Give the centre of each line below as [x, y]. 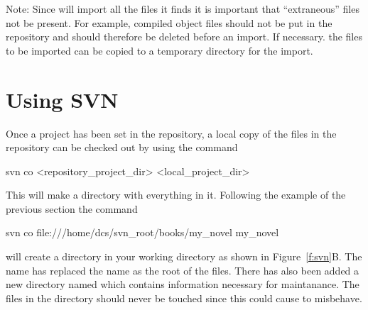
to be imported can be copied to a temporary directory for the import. [159, 50]
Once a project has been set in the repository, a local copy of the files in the [171, 133]
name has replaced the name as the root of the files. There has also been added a [183, 270]
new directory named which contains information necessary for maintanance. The [183, 284]
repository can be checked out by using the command [122, 147]
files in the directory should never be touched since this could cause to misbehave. [184, 298]
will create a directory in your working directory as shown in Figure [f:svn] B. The [184, 256]
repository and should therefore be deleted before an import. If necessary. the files [184, 37]
